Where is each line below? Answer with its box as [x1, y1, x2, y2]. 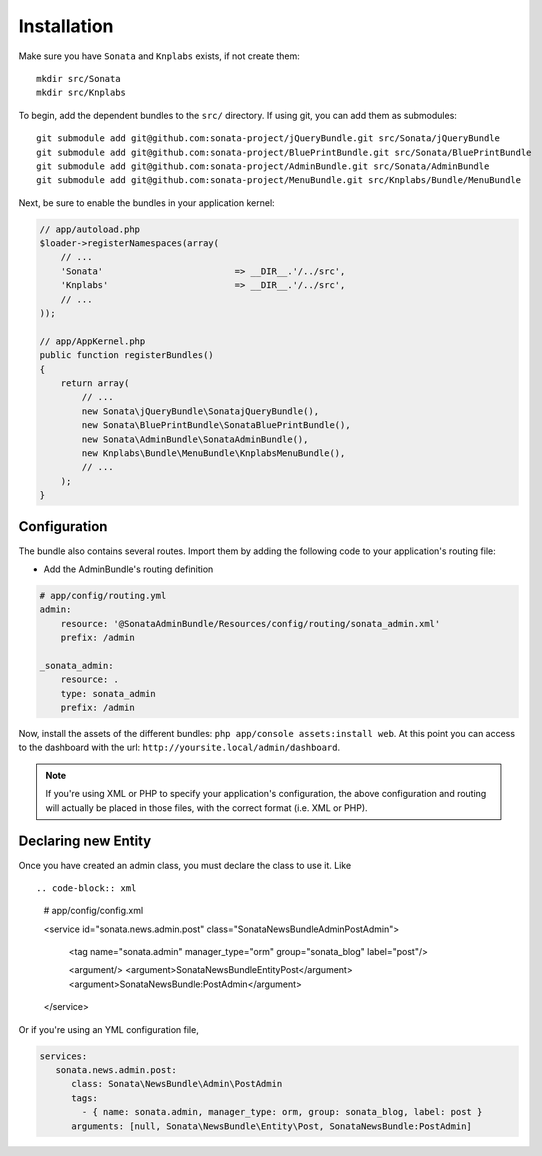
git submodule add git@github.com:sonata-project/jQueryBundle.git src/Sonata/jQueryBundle [36, 133, 500, 144]
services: [39, 1050, 88, 1062]
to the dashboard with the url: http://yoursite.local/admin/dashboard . [18, 741, 340, 754]
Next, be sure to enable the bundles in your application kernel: [18, 196, 275, 209]
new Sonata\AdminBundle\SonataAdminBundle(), [81, 433, 309, 445]
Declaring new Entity [18, 833, 152, 850]
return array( [60, 377, 130, 389]
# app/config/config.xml [43, 905, 144, 917]
